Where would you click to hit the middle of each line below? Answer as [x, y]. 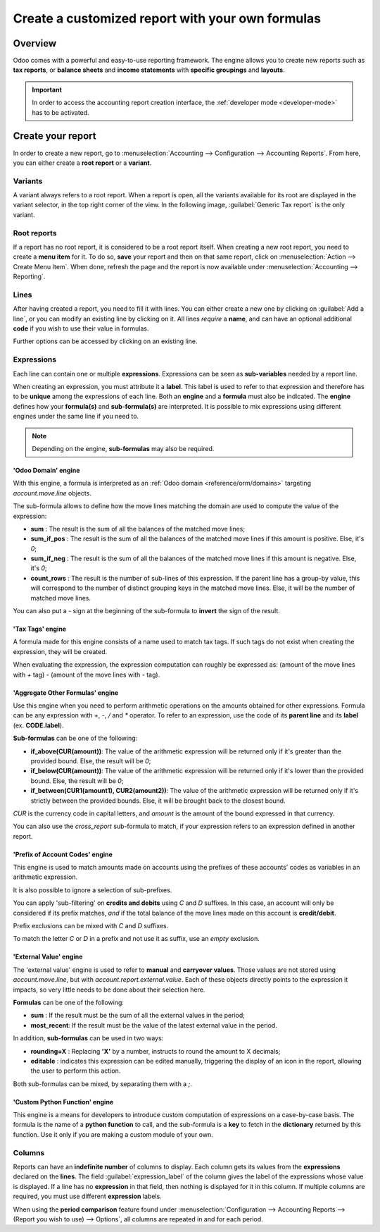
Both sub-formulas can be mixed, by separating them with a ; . [103, 1084]
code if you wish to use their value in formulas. [81, 328]
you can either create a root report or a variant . [82, 163]
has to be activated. [61, 112]
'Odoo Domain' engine [46, 470]
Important [47, 90]
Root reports [35, 233]
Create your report [55, 136]
